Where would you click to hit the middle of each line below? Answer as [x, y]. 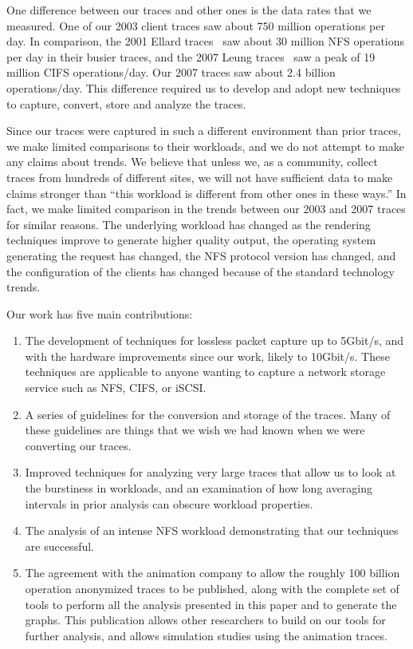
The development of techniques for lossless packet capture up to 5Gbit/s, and [214, 340]
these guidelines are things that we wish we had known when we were [195, 430]
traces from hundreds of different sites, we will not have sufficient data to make [200, 177]
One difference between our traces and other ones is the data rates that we [189, 10]
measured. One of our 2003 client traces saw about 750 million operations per [196, 25]
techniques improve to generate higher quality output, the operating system [191, 240]
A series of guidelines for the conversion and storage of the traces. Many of [208, 414]
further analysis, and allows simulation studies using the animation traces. [206, 635]
